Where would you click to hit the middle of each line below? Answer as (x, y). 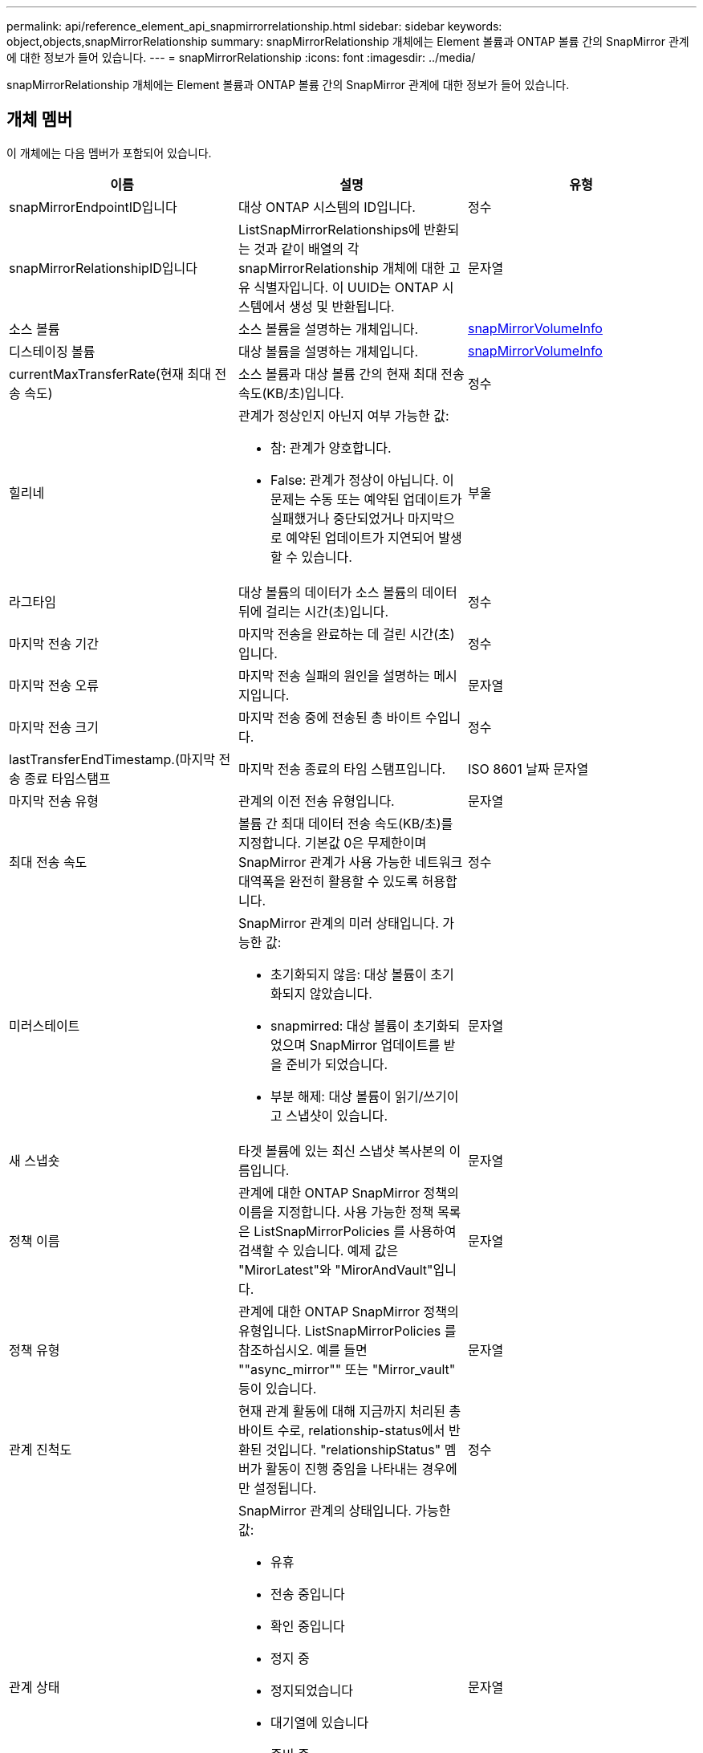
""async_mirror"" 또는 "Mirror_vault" (347, 1369)
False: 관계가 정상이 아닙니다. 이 (362, 480)
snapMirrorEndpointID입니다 (93, 207)
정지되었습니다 (312, 1690)
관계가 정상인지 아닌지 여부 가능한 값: (343, 415)
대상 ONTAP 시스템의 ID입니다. (327, 207)
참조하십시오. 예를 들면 (303, 1350)
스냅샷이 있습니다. (337, 1115)
